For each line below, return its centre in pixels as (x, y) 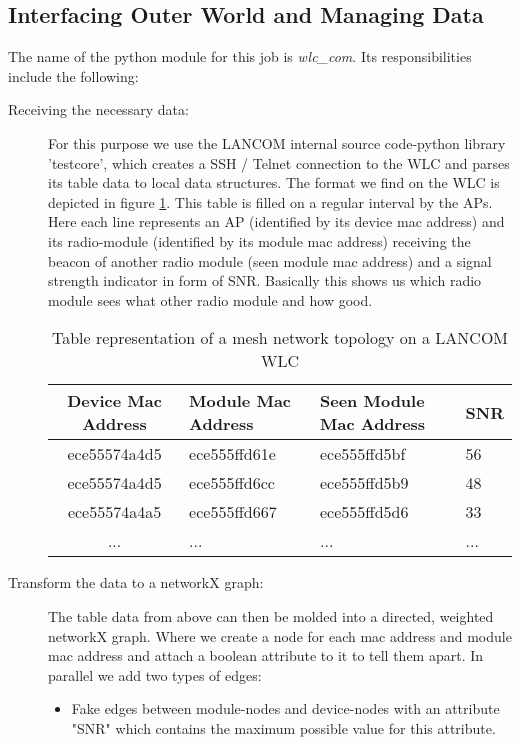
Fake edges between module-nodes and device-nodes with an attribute (285, 708)
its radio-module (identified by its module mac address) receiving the (259, 240)
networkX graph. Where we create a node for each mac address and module (280, 635)
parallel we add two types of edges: (155, 674)
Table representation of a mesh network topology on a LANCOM (280, 338)
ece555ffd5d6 (364, 512)
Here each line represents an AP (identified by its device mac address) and (276, 221)
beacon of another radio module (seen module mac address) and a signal (270, 260)
